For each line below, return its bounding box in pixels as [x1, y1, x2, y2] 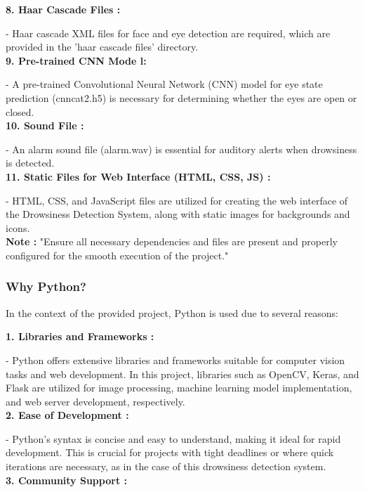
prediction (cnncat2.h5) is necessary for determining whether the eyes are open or [6, 90, 357, 105]
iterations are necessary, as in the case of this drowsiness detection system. [6, 459, 326, 474]
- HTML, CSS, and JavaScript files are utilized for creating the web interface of [6, 193, 348, 207]
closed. [6, 104, 34, 119]
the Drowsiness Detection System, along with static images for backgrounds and [6, 207, 350, 221]
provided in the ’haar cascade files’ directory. [6, 39, 199, 54]
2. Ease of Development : [6, 408, 129, 422]
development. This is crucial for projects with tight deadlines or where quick [6, 445, 334, 460]
